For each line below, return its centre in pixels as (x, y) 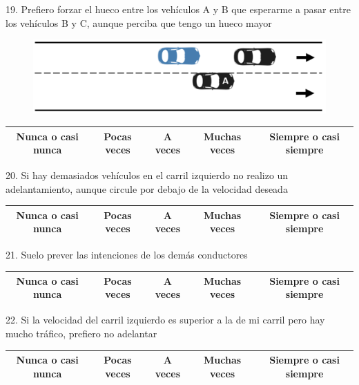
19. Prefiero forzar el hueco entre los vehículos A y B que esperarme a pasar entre (178, 9)
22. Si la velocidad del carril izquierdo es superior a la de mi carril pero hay (165, 320)
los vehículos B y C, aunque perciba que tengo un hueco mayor (139, 22)
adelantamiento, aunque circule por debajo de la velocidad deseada (147, 188)
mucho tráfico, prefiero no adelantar (81, 333)
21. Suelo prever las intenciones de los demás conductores (127, 254)
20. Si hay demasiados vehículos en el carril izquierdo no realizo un (147, 175)
